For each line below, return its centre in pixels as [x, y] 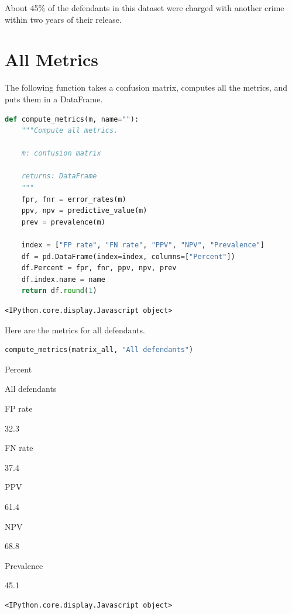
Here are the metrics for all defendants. [75, 330]
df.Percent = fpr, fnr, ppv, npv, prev [99, 268]
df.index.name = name [63, 279]
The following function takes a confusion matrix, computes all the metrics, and [146, 87]
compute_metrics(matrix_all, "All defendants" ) [99, 350]
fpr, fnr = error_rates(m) [74, 199]
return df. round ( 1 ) [59, 291]
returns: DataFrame [59, 176]
